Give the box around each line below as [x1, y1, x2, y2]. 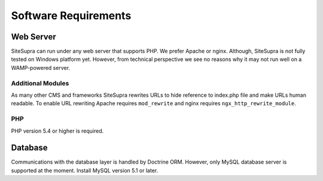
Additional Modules [11, 79, 69, 87]
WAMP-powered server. [11, 64, 71, 71]
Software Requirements [11, 9, 132, 22]
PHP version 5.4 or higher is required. [11, 127, 104, 134]
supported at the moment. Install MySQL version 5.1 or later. [11, 167, 159, 174]
